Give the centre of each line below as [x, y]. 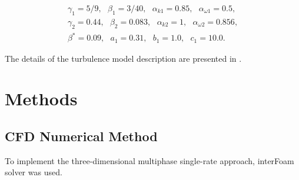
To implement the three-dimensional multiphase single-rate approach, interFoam [149, 160]
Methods [41, 99]
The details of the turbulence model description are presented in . [123, 58]
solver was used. [34, 172]
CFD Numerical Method [81, 136]
